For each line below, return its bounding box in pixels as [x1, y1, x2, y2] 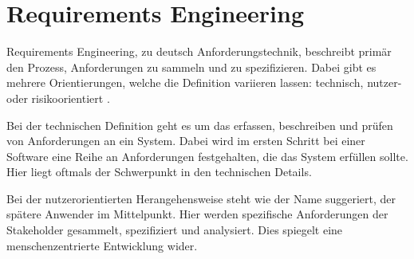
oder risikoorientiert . [6, 89, 110, 106]
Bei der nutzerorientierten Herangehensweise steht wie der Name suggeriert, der [6, 190, 396, 206]
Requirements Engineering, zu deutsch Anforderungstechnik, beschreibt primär [6, 43, 392, 60]
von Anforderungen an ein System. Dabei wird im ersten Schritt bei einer [6, 132, 365, 149]
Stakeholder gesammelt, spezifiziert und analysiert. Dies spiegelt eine [6, 222, 343, 238]
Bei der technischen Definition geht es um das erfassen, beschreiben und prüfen [6, 116, 393, 133]
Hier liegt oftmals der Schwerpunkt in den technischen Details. [6, 163, 312, 180]
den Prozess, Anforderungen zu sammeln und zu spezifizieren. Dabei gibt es [6, 58, 377, 75]
